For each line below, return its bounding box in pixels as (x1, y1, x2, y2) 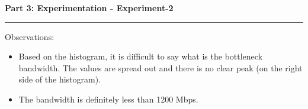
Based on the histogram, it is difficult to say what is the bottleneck (18, 50, 263, 62)
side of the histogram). (18, 73, 101, 85)
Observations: (5, 30, 54, 42)
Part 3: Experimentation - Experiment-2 (5, 2, 174, 14)
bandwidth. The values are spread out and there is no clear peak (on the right (18, 61, 303, 74)
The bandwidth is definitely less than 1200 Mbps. (18, 93, 198, 105)
